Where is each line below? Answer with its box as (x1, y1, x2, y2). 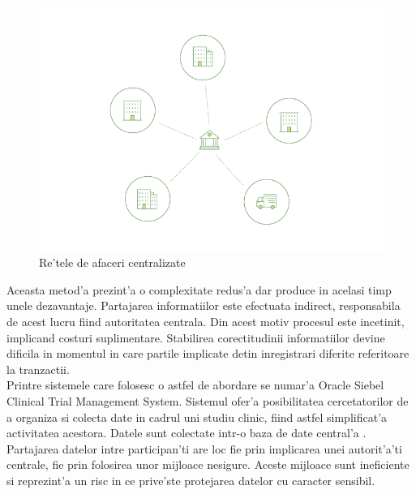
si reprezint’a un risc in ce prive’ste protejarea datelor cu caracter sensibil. (6, 471, 375, 488)
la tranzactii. (6, 360, 70, 377)
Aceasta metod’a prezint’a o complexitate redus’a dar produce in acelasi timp (6, 281, 392, 298)
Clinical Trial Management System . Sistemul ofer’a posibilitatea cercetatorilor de (6, 392, 409, 409)
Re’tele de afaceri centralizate (39, 254, 186, 271)
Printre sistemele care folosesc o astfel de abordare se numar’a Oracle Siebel (6, 376, 384, 393)
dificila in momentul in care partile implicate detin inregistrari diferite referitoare (6, 345, 410, 362)
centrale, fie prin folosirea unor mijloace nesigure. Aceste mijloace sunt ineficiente (6, 456, 410, 473)
